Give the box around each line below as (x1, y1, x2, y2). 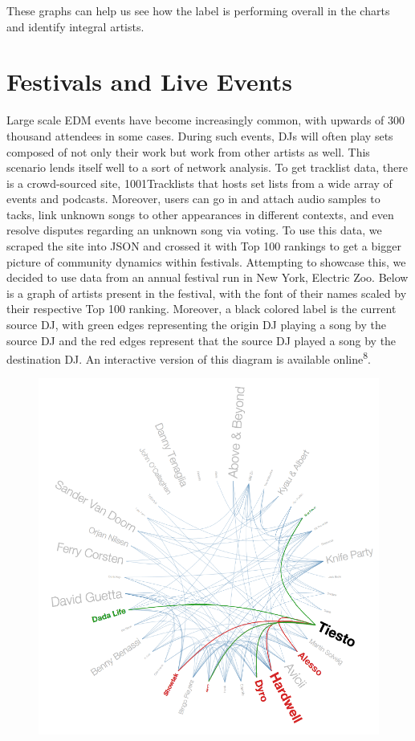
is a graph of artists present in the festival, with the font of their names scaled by (6, 284, 407, 301)
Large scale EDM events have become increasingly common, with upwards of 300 (6, 112, 405, 128)
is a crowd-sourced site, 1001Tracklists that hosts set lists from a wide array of (6, 174, 393, 191)
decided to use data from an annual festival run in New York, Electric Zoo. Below (6, 269, 409, 286)
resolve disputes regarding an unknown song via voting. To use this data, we (6, 222, 382, 238)
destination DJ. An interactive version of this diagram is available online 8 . (6, 348, 371, 367)
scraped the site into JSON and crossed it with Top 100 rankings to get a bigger (6, 238, 401, 254)
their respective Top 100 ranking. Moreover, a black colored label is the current (6, 300, 397, 317)
